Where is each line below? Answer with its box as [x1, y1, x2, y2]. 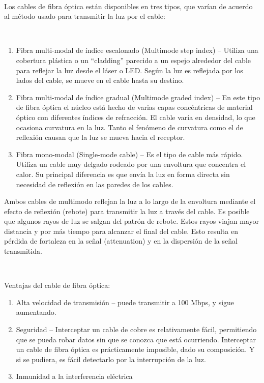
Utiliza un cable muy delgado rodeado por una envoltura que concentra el [16, 159, 246, 169]
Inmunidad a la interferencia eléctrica [16, 371, 133, 381]
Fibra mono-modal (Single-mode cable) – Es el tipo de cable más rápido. [16, 149, 243, 159]
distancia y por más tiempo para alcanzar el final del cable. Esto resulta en [4, 225, 238, 236]
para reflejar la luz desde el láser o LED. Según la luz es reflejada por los [16, 65, 243, 75]
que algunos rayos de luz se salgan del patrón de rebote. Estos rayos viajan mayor [4, 216, 259, 226]
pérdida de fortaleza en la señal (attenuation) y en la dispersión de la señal [4, 235, 238, 246]
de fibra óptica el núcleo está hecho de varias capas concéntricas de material [16, 102, 253, 112]
